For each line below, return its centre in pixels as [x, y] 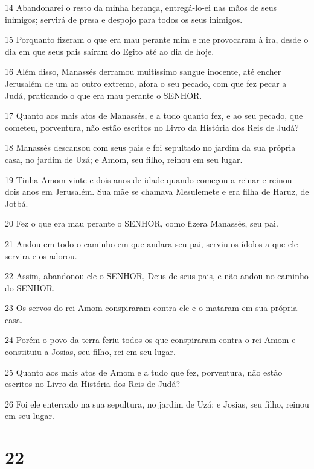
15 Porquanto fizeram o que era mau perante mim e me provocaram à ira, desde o [157, 39]
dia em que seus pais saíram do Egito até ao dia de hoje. [110, 51]
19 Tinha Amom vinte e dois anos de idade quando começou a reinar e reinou [149, 179]
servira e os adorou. [41, 255]
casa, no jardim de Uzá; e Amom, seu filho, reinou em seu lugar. [124, 159]
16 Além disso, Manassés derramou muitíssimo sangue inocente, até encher [143, 71]
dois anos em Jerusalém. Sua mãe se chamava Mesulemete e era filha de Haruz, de [157, 191]
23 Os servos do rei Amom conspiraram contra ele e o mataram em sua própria [151, 308]
